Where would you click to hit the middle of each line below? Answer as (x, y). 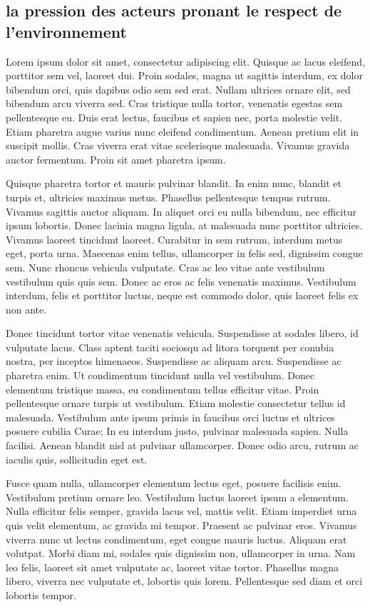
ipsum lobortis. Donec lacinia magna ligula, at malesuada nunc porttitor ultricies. (184, 225)
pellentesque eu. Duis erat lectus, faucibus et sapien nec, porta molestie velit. (174, 117)
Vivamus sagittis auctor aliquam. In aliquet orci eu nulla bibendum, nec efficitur (181, 211)
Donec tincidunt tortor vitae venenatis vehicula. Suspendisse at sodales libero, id (182, 333)
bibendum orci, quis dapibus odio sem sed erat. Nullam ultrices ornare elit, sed (178, 89)
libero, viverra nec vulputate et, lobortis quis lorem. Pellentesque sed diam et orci (184, 581)
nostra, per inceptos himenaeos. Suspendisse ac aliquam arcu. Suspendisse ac (174, 361)
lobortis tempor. (41, 595)
